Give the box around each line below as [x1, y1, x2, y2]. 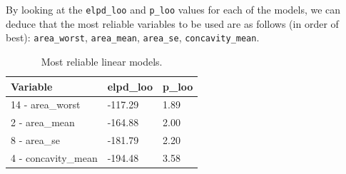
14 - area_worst [11, 97, 81, 112]
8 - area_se [11, 133, 60, 148]
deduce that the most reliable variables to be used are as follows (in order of [6, 16, 339, 31]
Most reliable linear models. [41, 53, 163, 68]
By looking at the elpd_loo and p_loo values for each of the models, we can [6, 2, 341, 16]
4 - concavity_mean [11, 150, 98, 165]
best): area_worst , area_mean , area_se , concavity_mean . [6, 30, 260, 45]
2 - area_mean [11, 115, 75, 130]
